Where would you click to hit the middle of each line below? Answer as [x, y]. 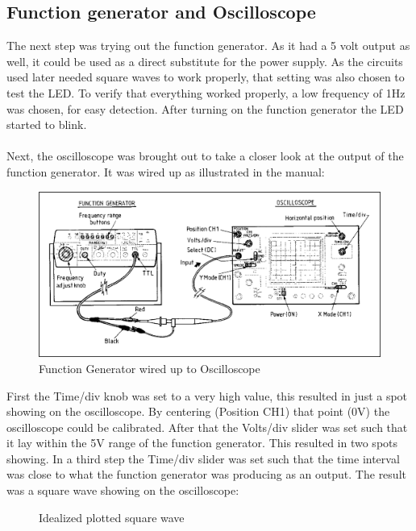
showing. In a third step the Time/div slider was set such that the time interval [203, 458]
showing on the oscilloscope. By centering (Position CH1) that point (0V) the [198, 411]
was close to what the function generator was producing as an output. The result [206, 474]
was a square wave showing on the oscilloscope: [123, 490]
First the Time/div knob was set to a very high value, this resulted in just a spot [207, 395]
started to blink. [47, 124]
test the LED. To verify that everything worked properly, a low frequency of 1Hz [206, 92]
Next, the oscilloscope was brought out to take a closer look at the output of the [205, 156]
